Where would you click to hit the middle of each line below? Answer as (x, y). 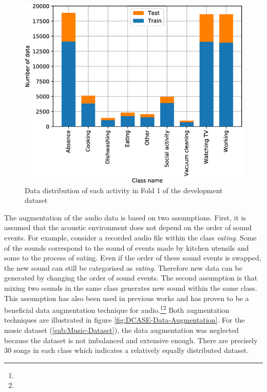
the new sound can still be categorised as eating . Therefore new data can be (123, 267)
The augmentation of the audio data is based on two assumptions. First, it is (125, 217)
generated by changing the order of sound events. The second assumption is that (131, 278)
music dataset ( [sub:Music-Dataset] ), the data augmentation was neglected (121, 330)
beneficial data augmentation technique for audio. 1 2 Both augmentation (117, 309)
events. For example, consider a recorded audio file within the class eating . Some (130, 238)
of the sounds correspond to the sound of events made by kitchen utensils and (127, 247)
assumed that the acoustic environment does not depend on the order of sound (128, 227)
